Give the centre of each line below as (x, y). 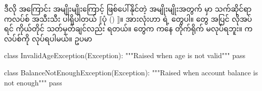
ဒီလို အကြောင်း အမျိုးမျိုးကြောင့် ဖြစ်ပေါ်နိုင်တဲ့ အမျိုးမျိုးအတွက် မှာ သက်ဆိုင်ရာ (128, 9)
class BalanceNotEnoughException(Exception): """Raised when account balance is (131, 72)
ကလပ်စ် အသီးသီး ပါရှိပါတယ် (51, 18)
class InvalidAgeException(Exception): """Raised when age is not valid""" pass (125, 55)
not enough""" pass (33, 82)
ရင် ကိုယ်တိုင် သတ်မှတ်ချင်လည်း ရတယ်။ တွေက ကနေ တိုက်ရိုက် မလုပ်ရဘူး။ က (128, 29)
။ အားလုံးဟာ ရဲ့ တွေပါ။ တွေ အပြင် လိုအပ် (186, 18)
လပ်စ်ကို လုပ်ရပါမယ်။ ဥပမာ (48, 38)
